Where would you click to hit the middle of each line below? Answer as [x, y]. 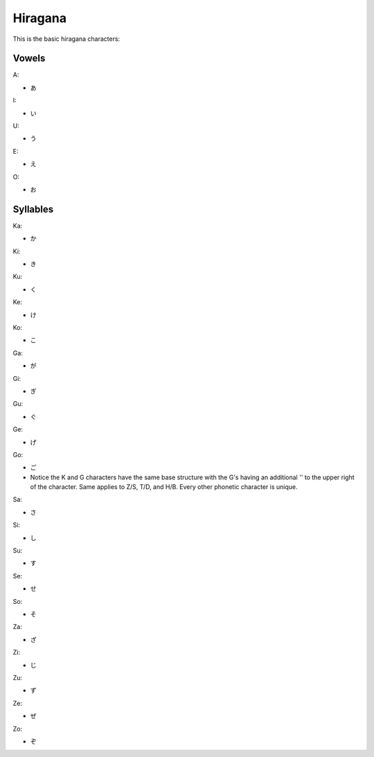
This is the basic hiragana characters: [66, 39]
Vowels [29, 59]
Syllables [33, 209]
